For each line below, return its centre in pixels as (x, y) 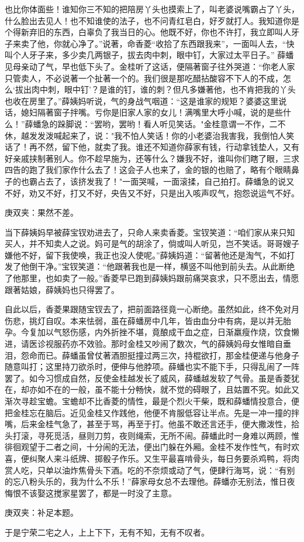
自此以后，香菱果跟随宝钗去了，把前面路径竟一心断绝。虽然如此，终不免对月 (152, 309)
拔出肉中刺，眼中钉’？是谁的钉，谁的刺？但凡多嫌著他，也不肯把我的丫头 (155, 89)
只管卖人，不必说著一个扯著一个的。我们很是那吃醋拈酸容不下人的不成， (144, 78)
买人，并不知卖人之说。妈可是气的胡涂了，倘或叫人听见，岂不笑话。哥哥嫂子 (152, 243)
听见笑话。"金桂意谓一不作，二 (219, 123)
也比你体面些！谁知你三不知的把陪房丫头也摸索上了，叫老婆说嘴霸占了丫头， (152, 9)
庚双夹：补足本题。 (42, 512)
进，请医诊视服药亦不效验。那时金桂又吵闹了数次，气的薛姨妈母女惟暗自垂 (148, 344)
